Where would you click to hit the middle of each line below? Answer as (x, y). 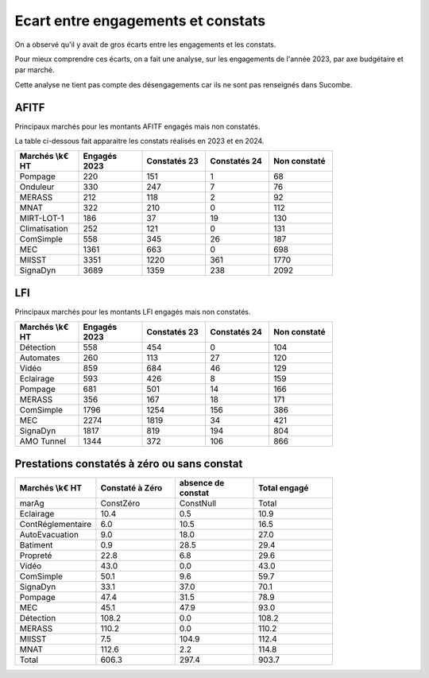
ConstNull (198, 503)
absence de (202, 482)
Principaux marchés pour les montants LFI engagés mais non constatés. (133, 312)
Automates (40, 358)
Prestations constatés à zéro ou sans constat (129, 464)
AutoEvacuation (49, 534)
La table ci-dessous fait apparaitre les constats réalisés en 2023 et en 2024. (139, 141)
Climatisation (44, 229)
